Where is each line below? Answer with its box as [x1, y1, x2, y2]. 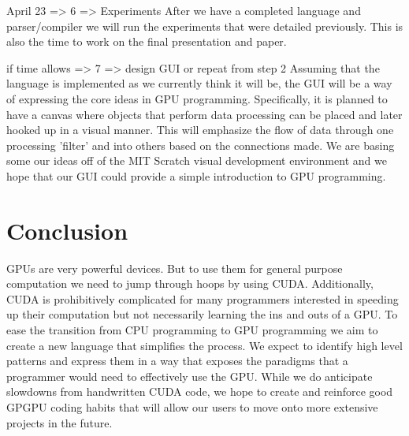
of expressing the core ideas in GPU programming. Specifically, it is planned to [6, 90, 388, 106]
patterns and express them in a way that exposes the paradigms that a [6, 352, 348, 369]
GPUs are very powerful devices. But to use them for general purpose [6, 259, 343, 276]
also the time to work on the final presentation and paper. [6, 33, 287, 50]
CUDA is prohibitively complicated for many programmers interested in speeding [6, 290, 399, 307]
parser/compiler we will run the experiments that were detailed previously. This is [6, 17, 403, 34]
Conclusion [6, 214, 128, 246]
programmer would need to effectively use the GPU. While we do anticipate [6, 367, 373, 384]
